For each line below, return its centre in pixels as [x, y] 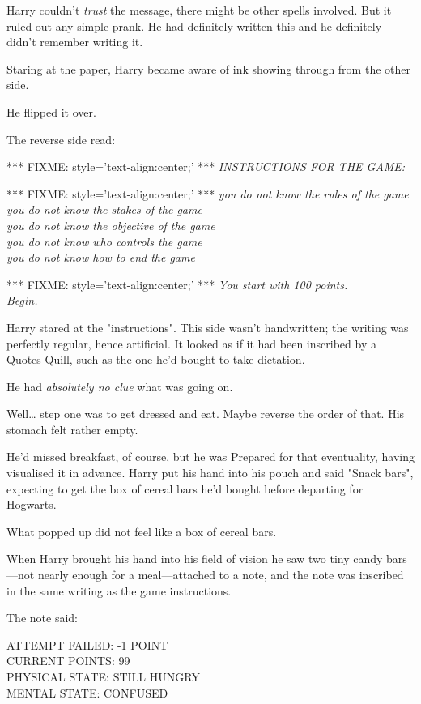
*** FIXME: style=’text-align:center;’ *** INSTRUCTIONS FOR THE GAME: [206, 166]
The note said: [42, 618]
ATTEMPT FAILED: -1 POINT [87, 644]
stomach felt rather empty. [72, 429]
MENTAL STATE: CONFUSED [87, 692]
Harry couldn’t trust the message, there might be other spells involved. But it [199, 10]
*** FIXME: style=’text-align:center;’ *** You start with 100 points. [177, 284]
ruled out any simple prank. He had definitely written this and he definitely [194, 26]
